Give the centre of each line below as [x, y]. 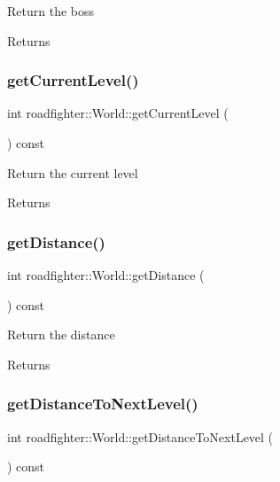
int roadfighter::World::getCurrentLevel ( [118, 113]
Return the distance [61, 334]
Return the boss [51, 11]
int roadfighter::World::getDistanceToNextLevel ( [140, 436]
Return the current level [73, 172]
